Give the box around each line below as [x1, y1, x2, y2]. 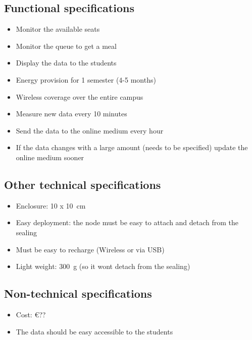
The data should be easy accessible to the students [16, 326, 173, 336]
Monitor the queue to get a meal [16, 40, 117, 51]
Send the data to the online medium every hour [16, 125, 164, 135]
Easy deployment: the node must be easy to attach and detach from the [16, 217, 239, 228]
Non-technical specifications [4, 286, 152, 301]
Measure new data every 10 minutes [16, 108, 127, 119]
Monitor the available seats [16, 24, 100, 34]
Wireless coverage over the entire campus [16, 91, 143, 102]
